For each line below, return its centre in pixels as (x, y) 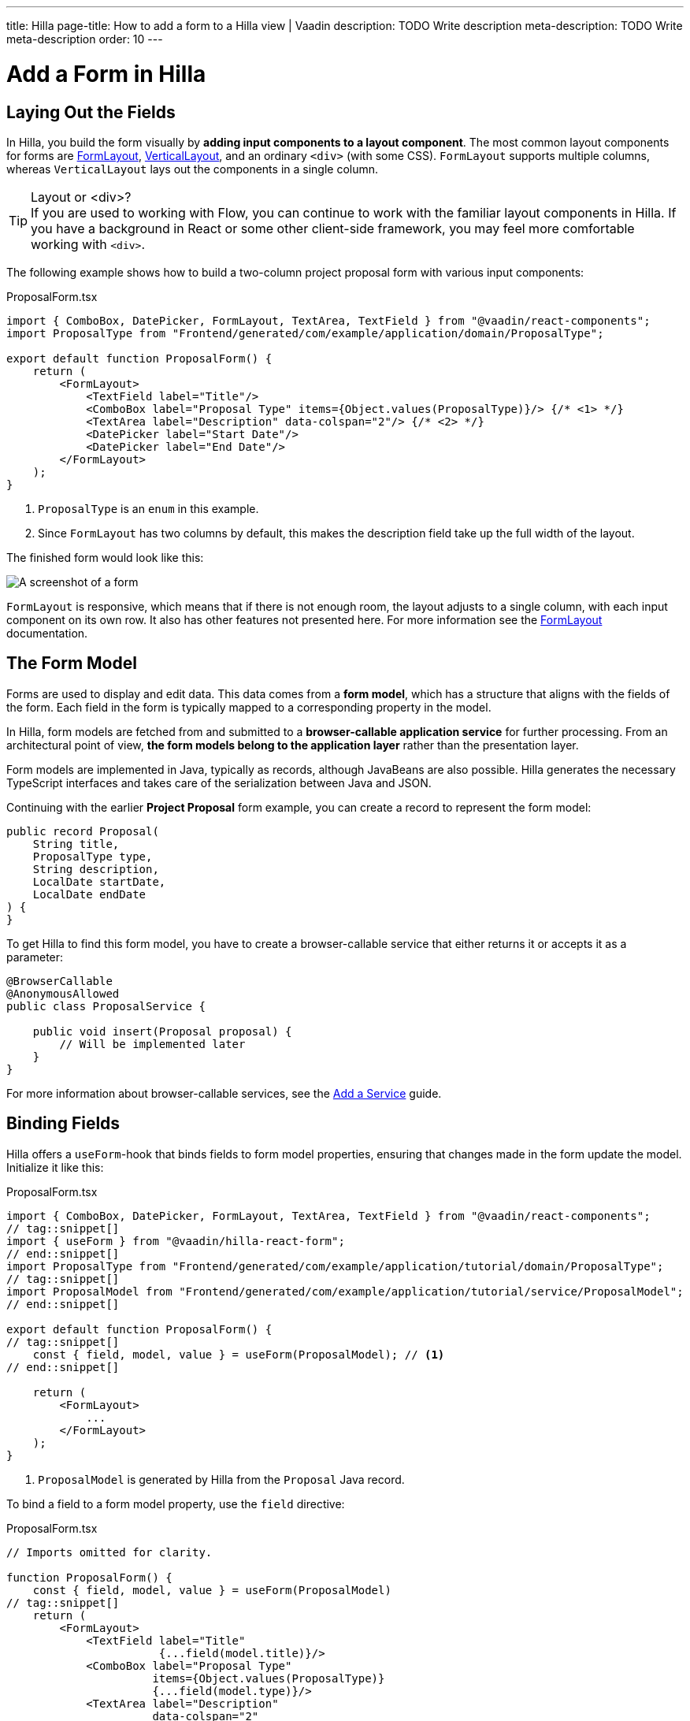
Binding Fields (63, 1124)
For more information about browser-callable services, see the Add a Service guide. (224, 1093)
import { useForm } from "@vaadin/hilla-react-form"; (176, 1241)
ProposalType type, (93, 856)
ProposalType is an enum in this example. (148, 508)
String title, (76, 844)
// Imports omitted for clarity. (109, 1552)
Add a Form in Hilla (106, 74)
